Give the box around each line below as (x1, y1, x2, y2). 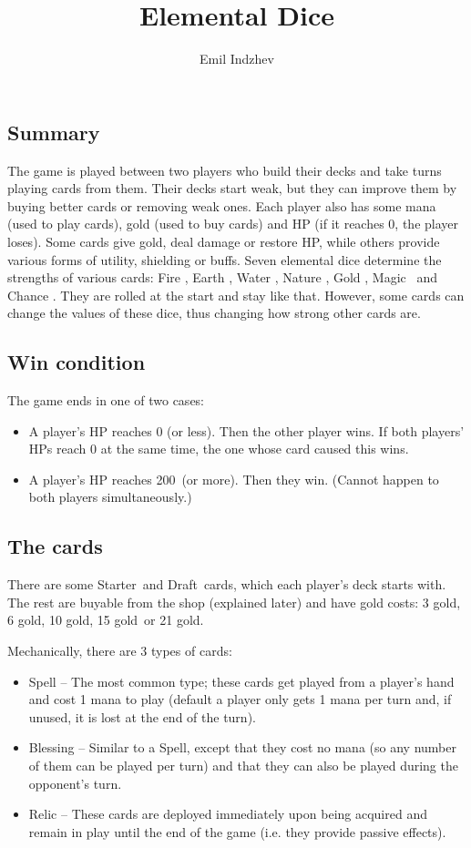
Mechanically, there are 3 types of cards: (7, 641, 232, 660)
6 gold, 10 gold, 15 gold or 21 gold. (7, 610, 204, 629)
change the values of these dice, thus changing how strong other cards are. (7, 303, 421, 322)
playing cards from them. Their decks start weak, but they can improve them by (7, 179, 457, 198)
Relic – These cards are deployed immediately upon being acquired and (28, 804, 427, 823)
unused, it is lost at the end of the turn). (28, 707, 256, 726)
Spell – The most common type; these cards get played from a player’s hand (28, 671, 455, 690)
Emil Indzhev (200, 49, 274, 68)
